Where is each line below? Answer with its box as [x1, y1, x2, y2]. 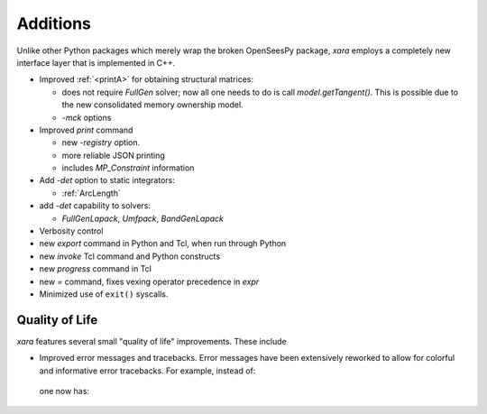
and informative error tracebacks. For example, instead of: [39, 365, 256, 376]
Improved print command [39, 124, 133, 135]
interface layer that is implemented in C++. [16, 57, 176, 68]
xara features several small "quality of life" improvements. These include [16, 336, 288, 346]
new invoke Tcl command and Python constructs [39, 251, 221, 262]
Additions [16, 14, 92, 33]
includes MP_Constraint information [61, 162, 195, 173]
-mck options [61, 112, 112, 123]
